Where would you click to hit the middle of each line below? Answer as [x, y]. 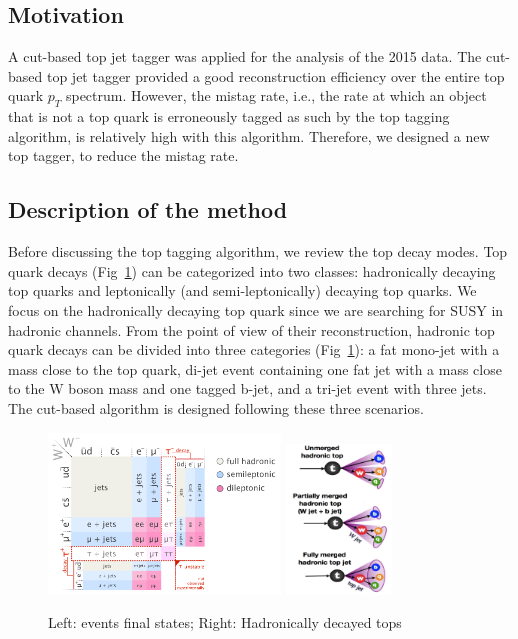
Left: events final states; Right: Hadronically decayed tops [225, 622]
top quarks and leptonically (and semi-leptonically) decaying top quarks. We [242, 290]
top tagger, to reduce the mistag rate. [123, 155]
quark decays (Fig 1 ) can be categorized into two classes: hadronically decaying [252, 270]
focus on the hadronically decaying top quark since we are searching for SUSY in [256, 309]
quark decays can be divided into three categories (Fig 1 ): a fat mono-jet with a [254, 349]
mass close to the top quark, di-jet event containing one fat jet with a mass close [255, 368]
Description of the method [148, 209]
